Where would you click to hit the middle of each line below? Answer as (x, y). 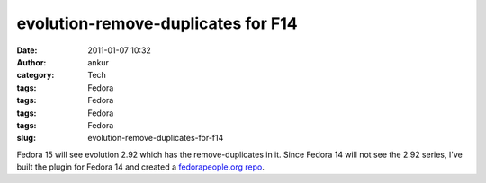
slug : (26, 138)
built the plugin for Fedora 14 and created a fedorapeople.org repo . (140, 167)
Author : (31, 62)
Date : (27, 50)
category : (36, 75)
